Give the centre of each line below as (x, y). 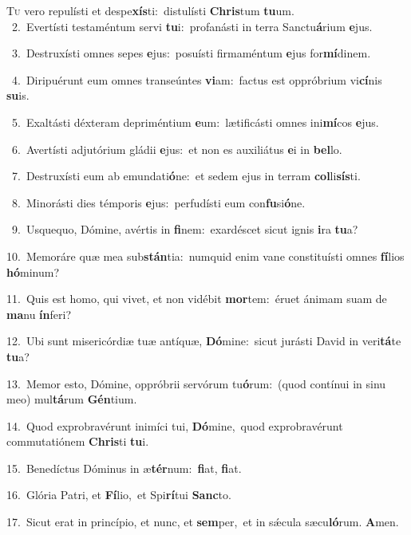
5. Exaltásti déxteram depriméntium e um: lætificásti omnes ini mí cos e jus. (195, 122)
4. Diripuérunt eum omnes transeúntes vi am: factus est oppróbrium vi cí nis (197, 79)
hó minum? (33, 271)
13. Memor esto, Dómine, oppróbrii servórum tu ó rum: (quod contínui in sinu (196, 383)
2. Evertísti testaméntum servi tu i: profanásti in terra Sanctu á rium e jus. (192, 26)
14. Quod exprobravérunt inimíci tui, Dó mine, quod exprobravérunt (175, 425)
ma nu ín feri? (39, 314)
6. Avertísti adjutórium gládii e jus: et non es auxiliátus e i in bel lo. (177, 149)
